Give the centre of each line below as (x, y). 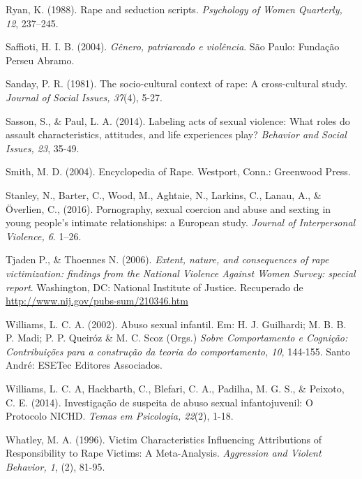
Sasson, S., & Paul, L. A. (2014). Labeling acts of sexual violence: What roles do (178, 120)
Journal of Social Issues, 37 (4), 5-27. (84, 97)
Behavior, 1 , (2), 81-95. (55, 467)
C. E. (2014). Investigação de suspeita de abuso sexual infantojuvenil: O (159, 402)
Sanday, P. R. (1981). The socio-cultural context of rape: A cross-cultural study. (177, 83)
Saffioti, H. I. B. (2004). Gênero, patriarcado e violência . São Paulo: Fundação (173, 46)
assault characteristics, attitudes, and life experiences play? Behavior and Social (176, 134)
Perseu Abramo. (40, 60)
